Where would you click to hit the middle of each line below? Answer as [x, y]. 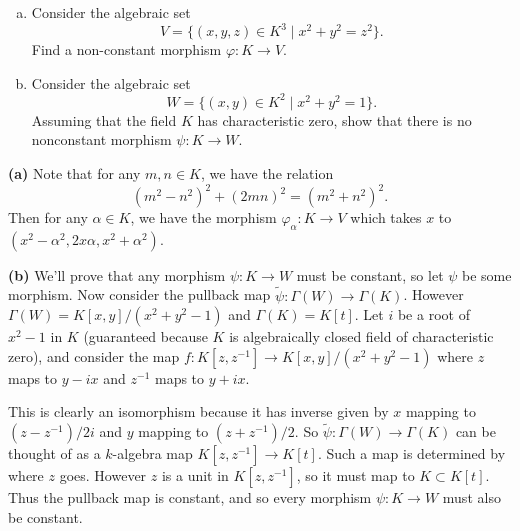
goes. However [103, 475]
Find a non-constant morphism [126, 49]
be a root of [433, 314]
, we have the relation [267, 172]
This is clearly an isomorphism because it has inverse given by [198, 411]
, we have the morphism [203, 217]
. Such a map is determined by [411, 453]
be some [487, 274]
